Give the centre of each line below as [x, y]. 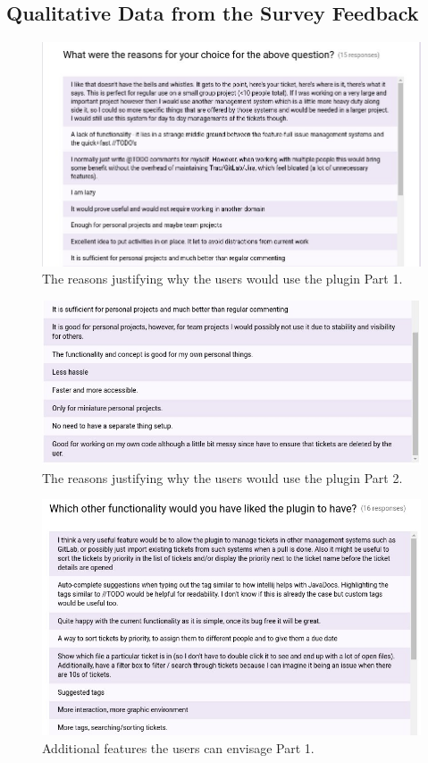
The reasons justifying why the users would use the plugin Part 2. [222, 477]
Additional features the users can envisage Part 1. [178, 747]
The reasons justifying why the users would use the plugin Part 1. [222, 279]
